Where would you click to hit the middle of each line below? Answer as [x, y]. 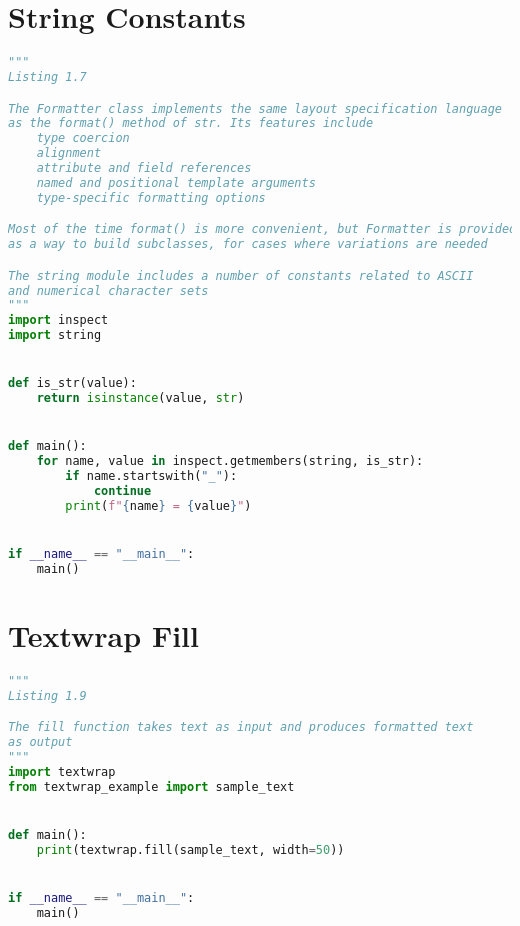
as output [40, 742]
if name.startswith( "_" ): [151, 476]
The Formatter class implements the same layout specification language [255, 108]
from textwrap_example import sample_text [151, 786]
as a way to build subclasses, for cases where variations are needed [248, 244]
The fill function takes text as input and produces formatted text [241, 727]
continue [122, 491]
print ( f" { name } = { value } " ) [158, 505]
